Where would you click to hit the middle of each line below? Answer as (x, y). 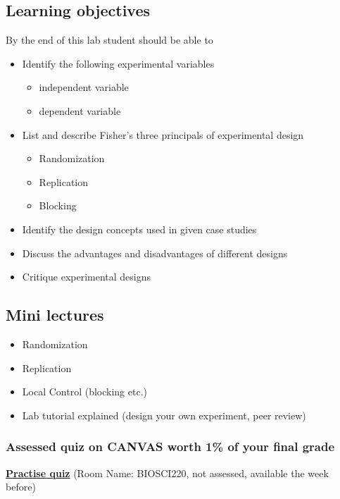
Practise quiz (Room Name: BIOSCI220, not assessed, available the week (167, 473)
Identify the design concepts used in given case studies (139, 229)
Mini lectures (55, 315)
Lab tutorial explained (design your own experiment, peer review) (164, 415)
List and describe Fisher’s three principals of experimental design (163, 134)
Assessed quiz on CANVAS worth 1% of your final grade (170, 446)
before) (21, 487)
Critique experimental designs (87, 277)
